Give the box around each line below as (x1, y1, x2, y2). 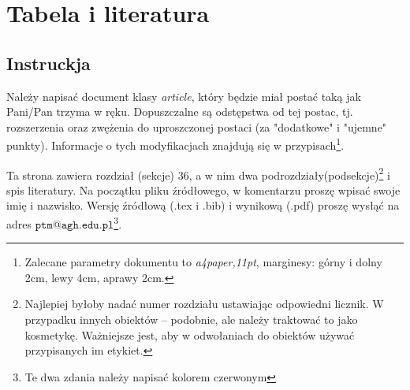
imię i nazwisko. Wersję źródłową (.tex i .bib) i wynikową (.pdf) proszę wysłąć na (6, 197, 400, 214)
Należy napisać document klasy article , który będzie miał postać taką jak (6, 87, 361, 104)
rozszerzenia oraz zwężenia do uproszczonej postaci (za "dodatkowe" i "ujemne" (6, 118, 387, 135)
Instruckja (6, 50, 91, 75)
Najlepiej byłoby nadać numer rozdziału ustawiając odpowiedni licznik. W (24, 295, 384, 312)
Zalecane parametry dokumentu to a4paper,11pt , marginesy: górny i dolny (24, 254, 382, 270)
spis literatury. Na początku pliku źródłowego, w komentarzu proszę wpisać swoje (6, 181, 401, 198)
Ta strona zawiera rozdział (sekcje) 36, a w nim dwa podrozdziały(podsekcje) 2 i (6, 164, 390, 183)
